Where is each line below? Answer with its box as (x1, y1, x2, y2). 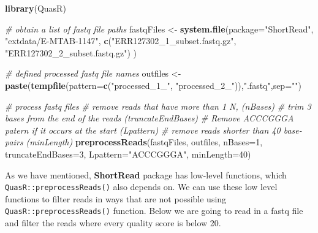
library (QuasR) (5, 2, 66, 14)
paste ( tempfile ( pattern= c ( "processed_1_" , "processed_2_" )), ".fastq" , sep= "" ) (5, 78, 301, 91)
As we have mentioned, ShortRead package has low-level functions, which (5, 168, 287, 181)
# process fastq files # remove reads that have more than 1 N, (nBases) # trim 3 (5, 99, 311, 112)
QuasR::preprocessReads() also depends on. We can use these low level (5, 180, 278, 193)
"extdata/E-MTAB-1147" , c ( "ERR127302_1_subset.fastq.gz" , (5, 34, 237, 47)
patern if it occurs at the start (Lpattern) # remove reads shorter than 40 (5, 123, 281, 136)
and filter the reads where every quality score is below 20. (5, 216, 221, 229)
